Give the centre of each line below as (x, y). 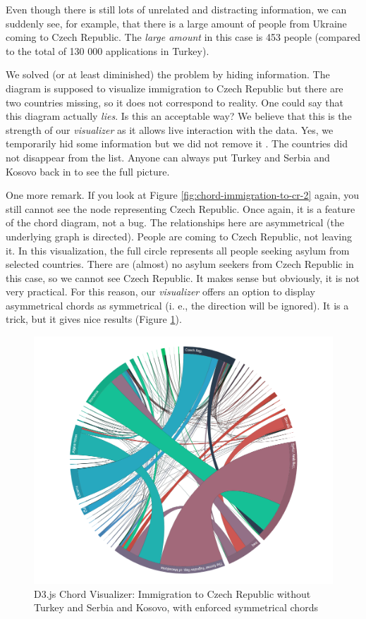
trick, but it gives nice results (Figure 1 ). (94, 319)
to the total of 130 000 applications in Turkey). (108, 50)
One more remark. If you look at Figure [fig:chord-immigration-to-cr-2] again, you (183, 195)
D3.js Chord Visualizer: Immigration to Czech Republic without (172, 593)
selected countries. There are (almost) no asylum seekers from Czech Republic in (180, 264)
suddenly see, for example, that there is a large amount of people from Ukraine (176, 23)
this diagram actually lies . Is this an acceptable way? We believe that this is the (179, 116)
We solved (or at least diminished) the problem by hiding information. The (168, 74)
